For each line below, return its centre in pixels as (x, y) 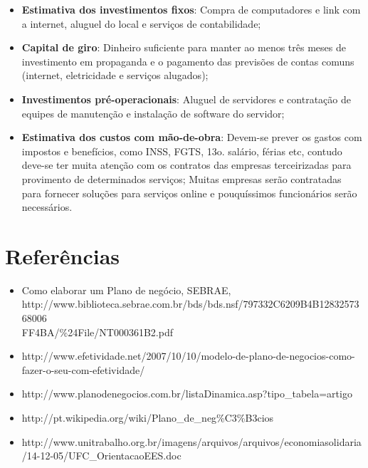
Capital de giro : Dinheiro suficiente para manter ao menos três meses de (184, 47)
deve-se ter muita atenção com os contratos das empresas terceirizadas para (186, 165)
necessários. (47, 207)
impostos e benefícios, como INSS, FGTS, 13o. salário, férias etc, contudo (182, 151)
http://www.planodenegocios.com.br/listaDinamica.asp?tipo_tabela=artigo (187, 394)
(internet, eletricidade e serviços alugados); (115, 75)
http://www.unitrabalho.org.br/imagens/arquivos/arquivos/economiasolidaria (191, 441)
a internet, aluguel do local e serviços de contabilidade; (141, 23)
